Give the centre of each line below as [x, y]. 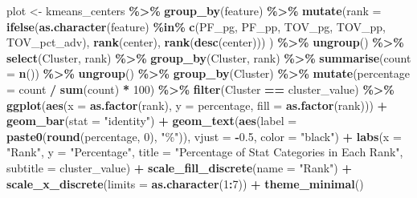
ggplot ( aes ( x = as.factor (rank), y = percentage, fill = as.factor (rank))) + [197, 105]
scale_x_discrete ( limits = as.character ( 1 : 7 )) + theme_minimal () [185, 183]
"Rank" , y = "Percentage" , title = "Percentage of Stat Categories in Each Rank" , [205, 152]
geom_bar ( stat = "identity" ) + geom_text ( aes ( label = [152, 121]
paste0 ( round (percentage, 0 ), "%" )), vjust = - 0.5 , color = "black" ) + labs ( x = [204, 136]
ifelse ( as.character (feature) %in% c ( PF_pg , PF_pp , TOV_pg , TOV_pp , [196, 26]
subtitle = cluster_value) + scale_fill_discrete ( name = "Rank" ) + [179, 167]
